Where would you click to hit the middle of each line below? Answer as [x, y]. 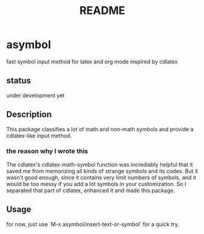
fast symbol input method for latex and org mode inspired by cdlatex [92, 61]
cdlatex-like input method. [39, 136]
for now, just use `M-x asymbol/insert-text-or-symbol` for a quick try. [93, 224]
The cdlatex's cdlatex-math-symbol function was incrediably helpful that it [100, 164]
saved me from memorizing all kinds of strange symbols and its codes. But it [102, 171]
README [102, 11]
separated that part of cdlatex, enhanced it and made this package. [91, 190]
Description [29, 115]
